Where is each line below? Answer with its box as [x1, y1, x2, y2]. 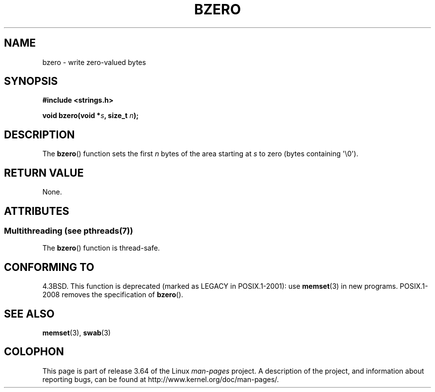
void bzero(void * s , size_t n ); [42, 111, 139, 120]
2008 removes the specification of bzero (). [42, 290, 183, 299]
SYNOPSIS [4, 75, 58, 88]
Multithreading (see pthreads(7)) [4, 225, 133, 236]
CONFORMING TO [4, 261, 94, 273]
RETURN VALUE [4, 166, 84, 179]
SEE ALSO [4, 307, 55, 320]
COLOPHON [4, 345, 64, 358]
